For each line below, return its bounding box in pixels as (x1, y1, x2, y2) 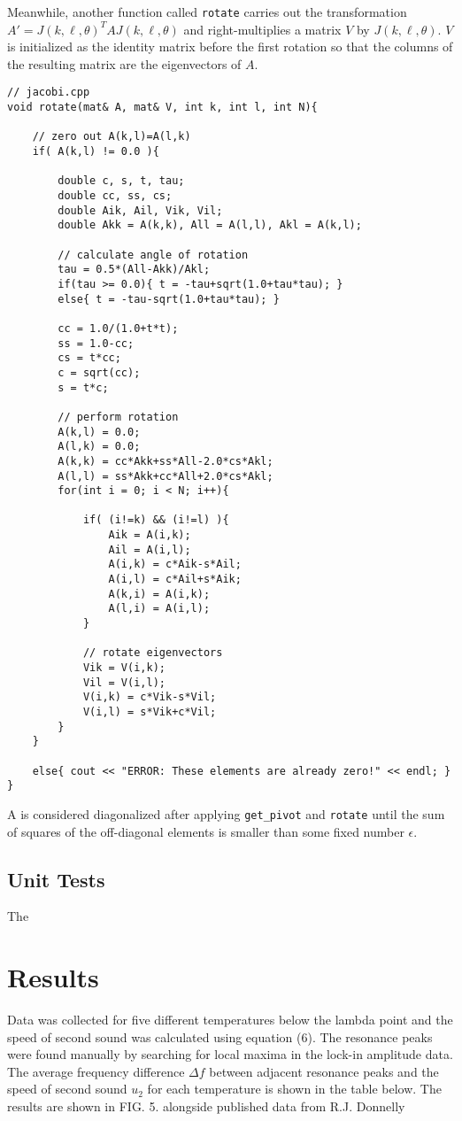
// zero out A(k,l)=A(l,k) (32, 130, 191, 143)
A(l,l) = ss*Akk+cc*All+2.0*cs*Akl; (58, 469, 273, 483)
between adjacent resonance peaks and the (209, 1062, 439, 1080)
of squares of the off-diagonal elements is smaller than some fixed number (7, 822, 404, 840)
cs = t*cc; (58, 352, 121, 365)
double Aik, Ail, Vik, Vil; (58, 204, 223, 217)
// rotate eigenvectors (82, 646, 223, 660)
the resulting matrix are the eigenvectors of (7, 54, 242, 73)
